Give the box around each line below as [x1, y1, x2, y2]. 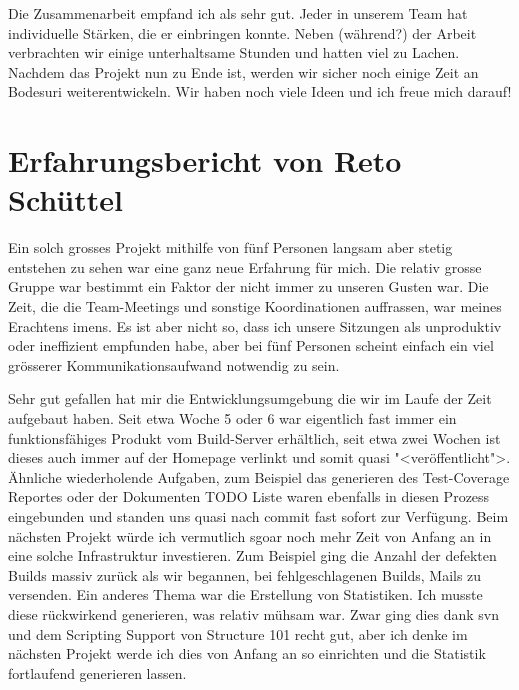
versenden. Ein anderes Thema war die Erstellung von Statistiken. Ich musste [8, 584, 483, 605]
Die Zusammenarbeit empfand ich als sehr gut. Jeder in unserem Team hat [8, 3, 468, 23]
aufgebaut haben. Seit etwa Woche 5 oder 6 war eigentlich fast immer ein [8, 408, 457, 429]
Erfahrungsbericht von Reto [8, 140, 402, 181]
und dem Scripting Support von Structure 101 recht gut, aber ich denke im [8, 623, 468, 644]
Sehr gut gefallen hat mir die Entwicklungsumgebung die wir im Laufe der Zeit [8, 388, 492, 409]
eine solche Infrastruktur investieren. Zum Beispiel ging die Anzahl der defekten [8, 545, 497, 566]
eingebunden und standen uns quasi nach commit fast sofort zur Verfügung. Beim [8, 506, 509, 526]
